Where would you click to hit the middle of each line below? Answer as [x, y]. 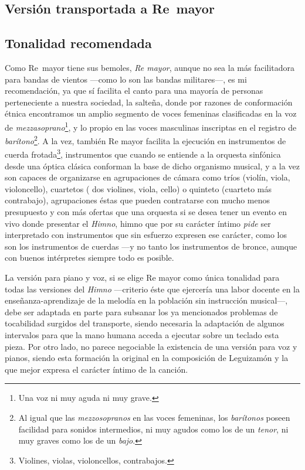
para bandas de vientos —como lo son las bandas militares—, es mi [126, 79]
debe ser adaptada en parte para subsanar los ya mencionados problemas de [141, 311]
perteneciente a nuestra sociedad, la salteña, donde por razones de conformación [149, 102]
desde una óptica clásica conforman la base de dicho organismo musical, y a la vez [152, 166]
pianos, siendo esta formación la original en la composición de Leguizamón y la [147, 358]
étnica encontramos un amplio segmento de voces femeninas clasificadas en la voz [151, 113]
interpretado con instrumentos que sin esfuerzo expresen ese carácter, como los [146, 235]
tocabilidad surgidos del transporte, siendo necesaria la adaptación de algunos [145, 323]
